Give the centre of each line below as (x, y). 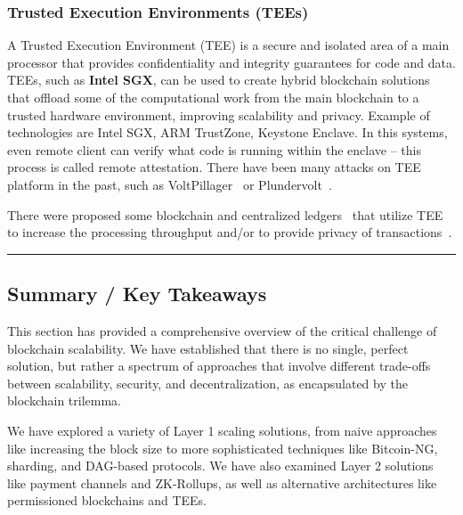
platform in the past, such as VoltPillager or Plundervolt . (170, 184)
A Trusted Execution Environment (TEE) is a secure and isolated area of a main (228, 45)
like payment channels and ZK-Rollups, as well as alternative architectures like (222, 482)
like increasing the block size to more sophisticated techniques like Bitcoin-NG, (223, 448)
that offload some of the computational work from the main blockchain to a (213, 97)
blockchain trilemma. (64, 401)
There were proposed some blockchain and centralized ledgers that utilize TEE (225, 214)
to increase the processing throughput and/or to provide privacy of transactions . (230, 232)
